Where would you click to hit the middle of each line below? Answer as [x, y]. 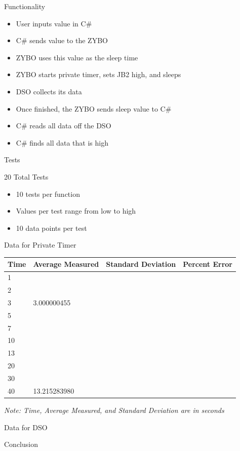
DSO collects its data [49, 91]
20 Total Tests [26, 176]
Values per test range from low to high [76, 211]
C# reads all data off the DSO [64, 126]
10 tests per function [48, 194]
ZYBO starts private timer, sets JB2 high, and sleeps [98, 74]
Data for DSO [26, 427]
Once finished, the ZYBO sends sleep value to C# [94, 108]
